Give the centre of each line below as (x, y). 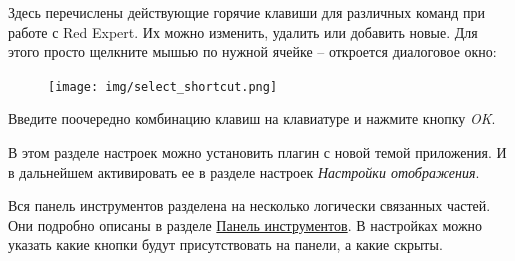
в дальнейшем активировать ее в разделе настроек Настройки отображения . (244, 171)
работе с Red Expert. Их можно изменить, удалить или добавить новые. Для (243, 31)
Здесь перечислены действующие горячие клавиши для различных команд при (246, 12)
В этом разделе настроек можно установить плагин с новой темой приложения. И (257, 152)
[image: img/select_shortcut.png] (163, 86)
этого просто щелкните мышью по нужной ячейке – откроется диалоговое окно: (252, 51)
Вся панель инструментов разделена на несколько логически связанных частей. (249, 205)
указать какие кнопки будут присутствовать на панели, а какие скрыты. (225, 244)
